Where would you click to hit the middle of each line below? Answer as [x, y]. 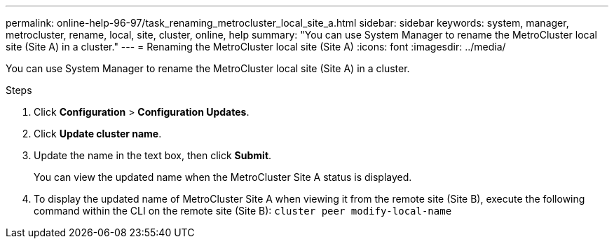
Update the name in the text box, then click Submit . [153, 155]
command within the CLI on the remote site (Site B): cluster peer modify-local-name [243, 211]
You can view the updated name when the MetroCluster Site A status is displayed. [223, 177]
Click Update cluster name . [98, 134]
